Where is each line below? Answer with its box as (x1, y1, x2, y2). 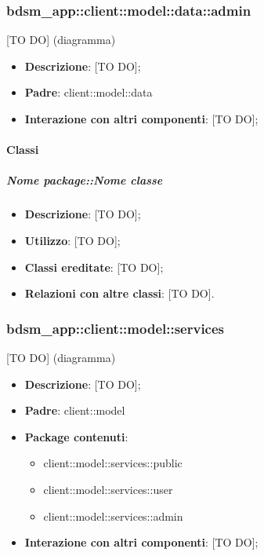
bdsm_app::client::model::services (6, 318, 225, 338)
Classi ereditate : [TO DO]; (24, 258, 164, 275)
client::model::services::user (43, 481, 173, 497)
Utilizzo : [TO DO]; (24, 232, 121, 248)
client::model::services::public (43, 455, 183, 471)
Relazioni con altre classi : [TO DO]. (24, 285, 215, 302)
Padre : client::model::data (24, 84, 153, 101)
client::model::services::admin (43, 507, 183, 524)
